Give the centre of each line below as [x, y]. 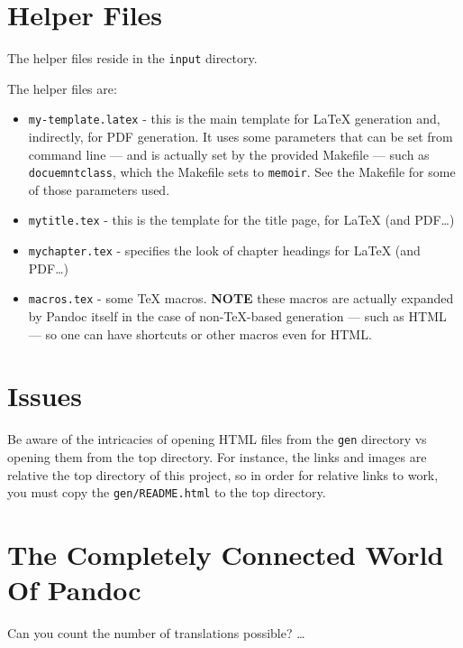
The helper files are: [62, 88]
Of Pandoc [74, 590]
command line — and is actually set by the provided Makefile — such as [229, 154]
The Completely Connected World [226, 555]
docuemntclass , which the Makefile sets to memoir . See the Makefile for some [242, 172]
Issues [45, 396]
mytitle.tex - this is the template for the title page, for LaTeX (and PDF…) [241, 220]
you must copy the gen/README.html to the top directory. [167, 492]
